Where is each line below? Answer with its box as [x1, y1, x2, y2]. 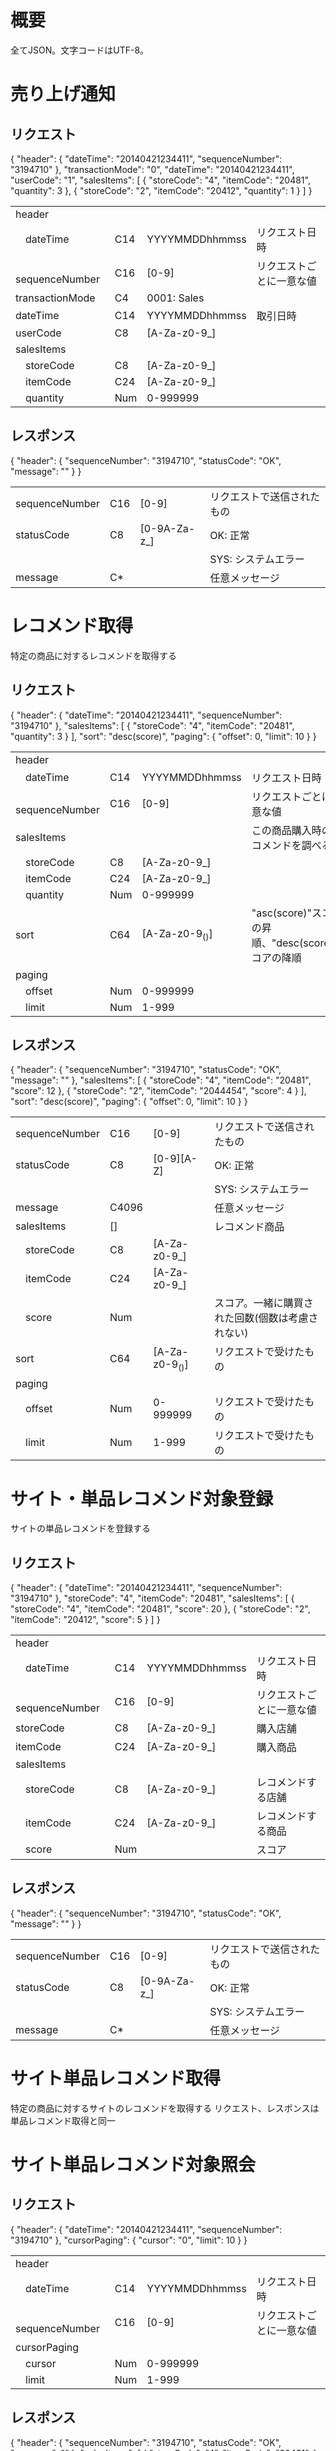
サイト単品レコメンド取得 [10, 2067, 222, 2090]
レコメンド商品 [214, 1220, 285, 1234]
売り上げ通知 [10, 83, 117, 106]
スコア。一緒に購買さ [214, 1296, 314, 1310]
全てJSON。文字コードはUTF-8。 [10, 44, 150, 56]
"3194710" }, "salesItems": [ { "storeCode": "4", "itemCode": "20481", [10, 719, 295, 731]
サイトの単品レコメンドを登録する [10, 1522, 151, 1535]
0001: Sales [146, 291, 205, 305]
